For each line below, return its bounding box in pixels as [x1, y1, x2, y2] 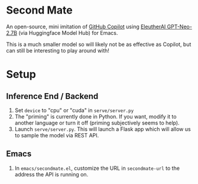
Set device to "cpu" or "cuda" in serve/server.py [14, 107, 134, 114]
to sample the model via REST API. [14, 132, 99, 139]
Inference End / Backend [6, 91, 99, 101]
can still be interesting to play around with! [6, 47, 109, 54]
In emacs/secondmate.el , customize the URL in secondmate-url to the [14, 165, 180, 172]
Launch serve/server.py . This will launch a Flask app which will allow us [14, 125, 191, 133]
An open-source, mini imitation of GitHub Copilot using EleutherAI [6, 23, 166, 30]
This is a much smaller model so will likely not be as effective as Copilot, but [6, 41, 191, 48]
